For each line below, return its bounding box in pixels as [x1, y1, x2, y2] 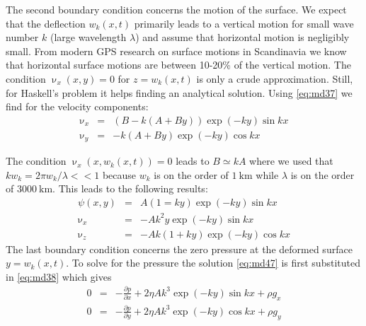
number [6, 30, 39, 45]
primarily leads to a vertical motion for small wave [134, 16, 354, 30]
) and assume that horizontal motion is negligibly [135, 30, 350, 45]
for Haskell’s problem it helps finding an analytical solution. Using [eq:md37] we [6, 85, 353, 100]
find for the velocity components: [6, 99, 149, 114]
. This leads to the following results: [52, 181, 208, 196]
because [102, 167, 137, 182]
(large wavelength [50, 30, 127, 45]
